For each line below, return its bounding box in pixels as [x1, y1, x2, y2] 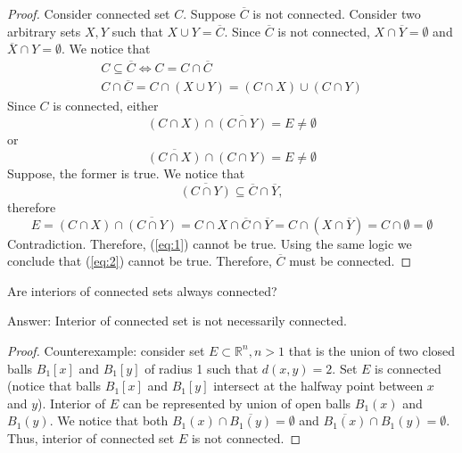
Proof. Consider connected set [7, 4, 170, 22]
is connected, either [53, 96, 159, 115]
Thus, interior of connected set [7, 428, 175, 447]
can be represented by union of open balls [122, 393, 351, 412]
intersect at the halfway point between [213, 376, 424, 395]
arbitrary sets [7, 21, 81, 40]
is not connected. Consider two [252, 4, 421, 22]
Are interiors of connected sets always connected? [7, 281, 277, 300]
